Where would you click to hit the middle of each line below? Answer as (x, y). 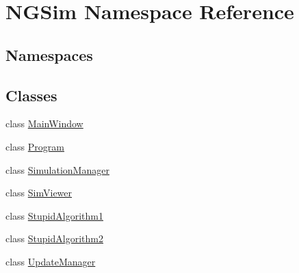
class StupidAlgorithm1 (54, 215)
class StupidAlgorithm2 (54, 238)
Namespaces (49, 54)
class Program (35, 146)
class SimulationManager (57, 169)
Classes (31, 95)
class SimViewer (39, 193)
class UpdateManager (51, 261)
